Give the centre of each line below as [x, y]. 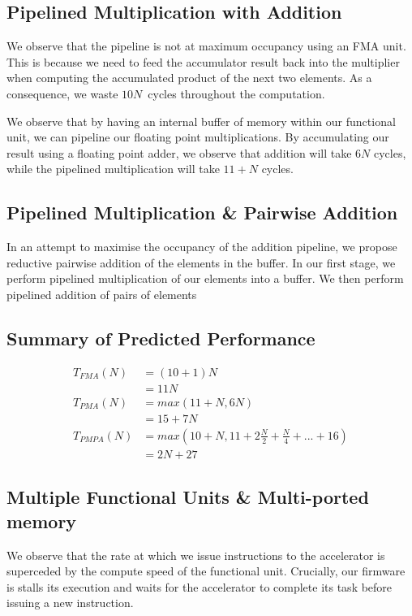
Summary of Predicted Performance [161, 338]
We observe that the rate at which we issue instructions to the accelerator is [196, 555]
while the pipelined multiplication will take [113, 169]
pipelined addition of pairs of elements [102, 294]
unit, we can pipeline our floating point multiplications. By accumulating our [198, 137]
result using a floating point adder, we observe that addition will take [179, 152]
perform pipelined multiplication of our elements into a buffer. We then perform [205, 278]
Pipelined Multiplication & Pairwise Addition [202, 213]
